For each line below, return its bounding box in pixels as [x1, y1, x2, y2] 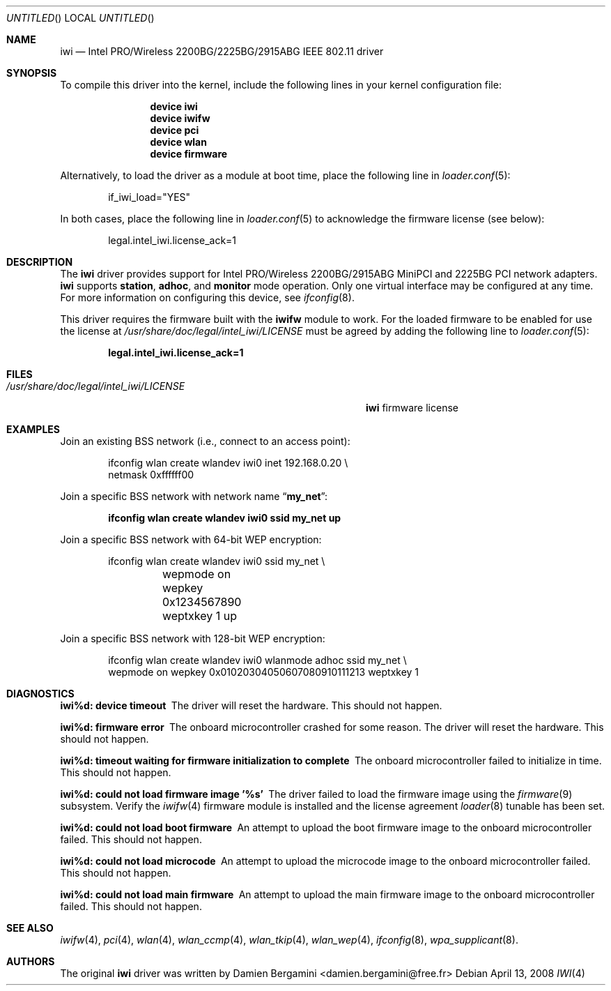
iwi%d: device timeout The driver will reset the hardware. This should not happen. [60, 699, 442, 711]
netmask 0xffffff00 [108, 469, 194, 481]
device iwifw [150, 112, 210, 124]
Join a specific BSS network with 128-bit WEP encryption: [60, 633, 325, 644]
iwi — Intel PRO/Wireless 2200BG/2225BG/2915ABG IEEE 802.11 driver [60, 45, 384, 57]
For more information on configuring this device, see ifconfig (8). [60, 292, 355, 303]
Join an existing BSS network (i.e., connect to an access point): [60, 435, 350, 447]
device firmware [150, 148, 228, 160]
